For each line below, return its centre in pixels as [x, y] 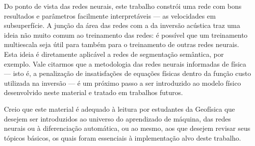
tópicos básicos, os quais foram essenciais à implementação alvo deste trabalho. [123, 137]
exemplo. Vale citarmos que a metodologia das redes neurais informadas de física [125, 63]
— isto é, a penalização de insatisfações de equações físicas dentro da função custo [127, 73]
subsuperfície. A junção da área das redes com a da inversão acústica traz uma [122, 25]
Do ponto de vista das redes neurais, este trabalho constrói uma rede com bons [123, 6]
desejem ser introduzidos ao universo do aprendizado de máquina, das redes [117, 118]
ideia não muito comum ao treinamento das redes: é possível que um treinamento [126, 35]
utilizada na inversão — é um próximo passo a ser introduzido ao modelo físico [123, 83]
